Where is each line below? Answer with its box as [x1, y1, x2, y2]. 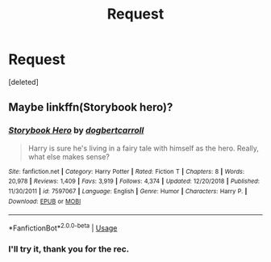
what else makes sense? [27, 151, 110, 162]
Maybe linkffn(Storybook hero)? [8, 100, 173, 114]
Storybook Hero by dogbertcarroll [8, 125, 144, 136]
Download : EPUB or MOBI [8, 197, 81, 205]
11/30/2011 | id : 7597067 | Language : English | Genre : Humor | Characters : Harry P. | [8, 187, 248, 195]
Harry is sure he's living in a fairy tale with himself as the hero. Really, [27, 143, 260, 153]
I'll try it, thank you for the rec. [8, 243, 130, 255]
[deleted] [8, 77, 39, 87]
